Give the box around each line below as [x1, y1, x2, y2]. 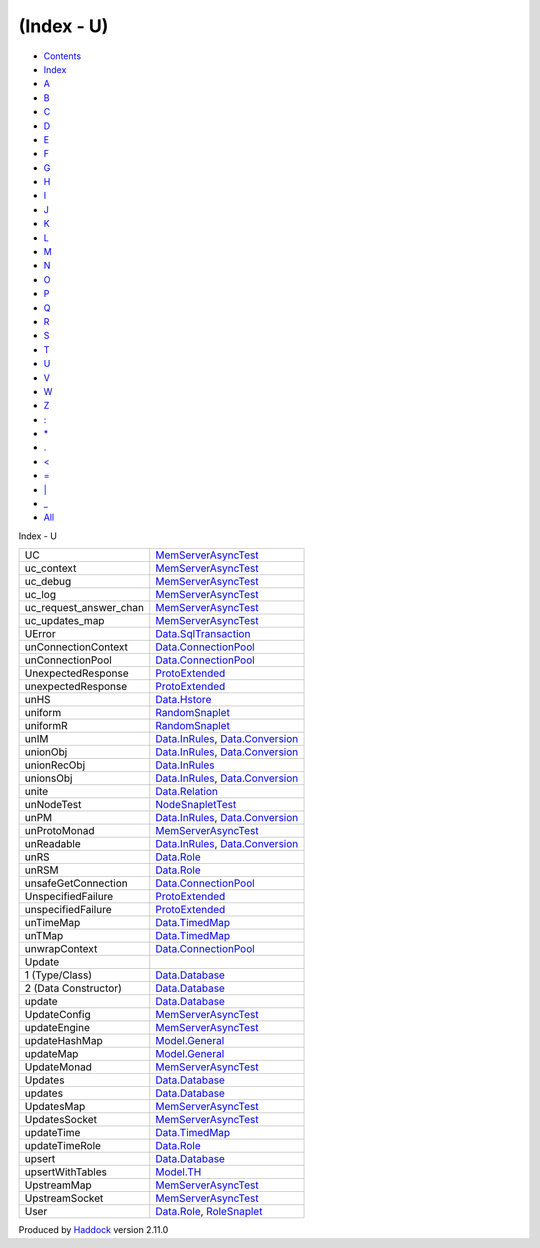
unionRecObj [24, 758, 86, 772]
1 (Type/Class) [24, 968, 93, 982]
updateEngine [24, 1021, 90, 1035]
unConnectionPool [24, 653, 112, 667]
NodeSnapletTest [155, 798, 237, 812]
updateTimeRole [24, 1139, 102, 1153]
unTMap [24, 929, 64, 943]
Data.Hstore [155, 693, 212, 707]
